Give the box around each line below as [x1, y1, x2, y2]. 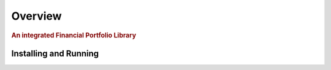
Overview [11, 9, 62, 23]
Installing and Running [11, 48, 99, 58]
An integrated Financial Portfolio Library [11, 31, 137, 39]
